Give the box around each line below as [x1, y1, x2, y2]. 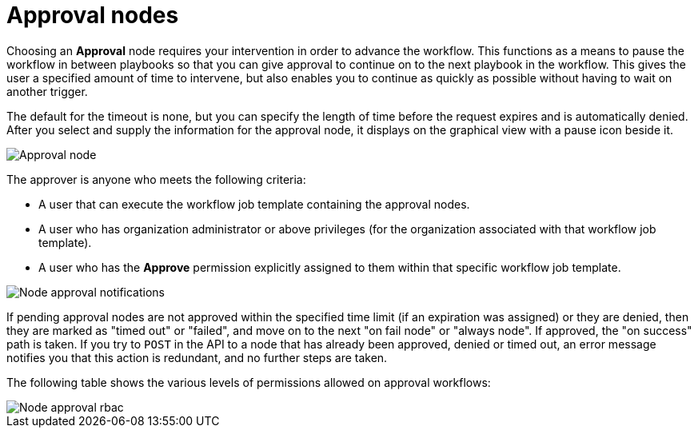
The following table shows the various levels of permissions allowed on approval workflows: [6, 375, 491, 389]
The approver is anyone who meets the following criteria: [6, 172, 306, 186]
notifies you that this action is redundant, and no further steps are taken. [6, 350, 388, 364]
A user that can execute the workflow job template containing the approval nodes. [38, 197, 470, 211]
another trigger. [6, 84, 88, 98]
